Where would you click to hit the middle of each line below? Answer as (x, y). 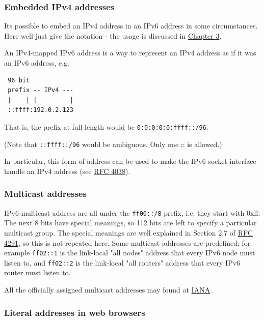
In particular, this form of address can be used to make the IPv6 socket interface (130, 161)
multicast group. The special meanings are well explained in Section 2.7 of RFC (128, 232)
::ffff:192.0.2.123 (41, 110)
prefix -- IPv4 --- (41, 90)
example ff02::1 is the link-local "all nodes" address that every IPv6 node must (130, 253)
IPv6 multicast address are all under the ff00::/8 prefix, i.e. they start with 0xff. (132, 212)
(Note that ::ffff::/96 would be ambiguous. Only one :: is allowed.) (113, 144)
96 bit (19, 80)
